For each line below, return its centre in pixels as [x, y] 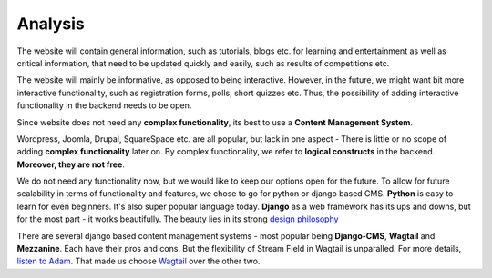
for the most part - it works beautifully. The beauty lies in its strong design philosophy [178, 219]
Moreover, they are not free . [71, 164]
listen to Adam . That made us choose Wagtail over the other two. [138, 261]
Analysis [51, 24]
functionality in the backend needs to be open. [104, 105]
